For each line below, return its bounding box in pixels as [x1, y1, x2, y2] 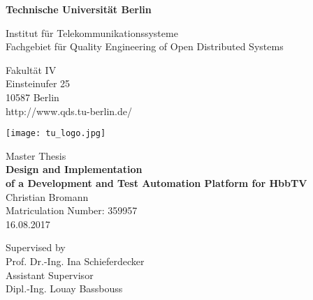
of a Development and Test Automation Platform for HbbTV [6, 176, 307, 190]
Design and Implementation [6, 162, 143, 177]
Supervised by [6, 240, 66, 255]
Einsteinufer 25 [6, 76, 71, 91]
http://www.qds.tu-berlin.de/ [6, 103, 132, 118]
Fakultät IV [6, 62, 57, 77]
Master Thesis [6, 148, 66, 163]
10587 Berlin [6, 89, 59, 104]
